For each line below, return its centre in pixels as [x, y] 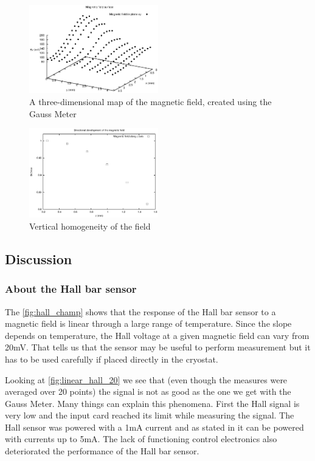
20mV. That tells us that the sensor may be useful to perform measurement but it [158, 347]
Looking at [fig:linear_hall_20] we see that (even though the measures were [146, 379]
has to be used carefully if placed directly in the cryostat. [112, 359]
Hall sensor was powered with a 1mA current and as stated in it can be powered [154, 427]
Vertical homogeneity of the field [90, 226]
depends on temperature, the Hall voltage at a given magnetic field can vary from [157, 335]
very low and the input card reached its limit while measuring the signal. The [150, 415]
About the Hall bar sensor [71, 289]
